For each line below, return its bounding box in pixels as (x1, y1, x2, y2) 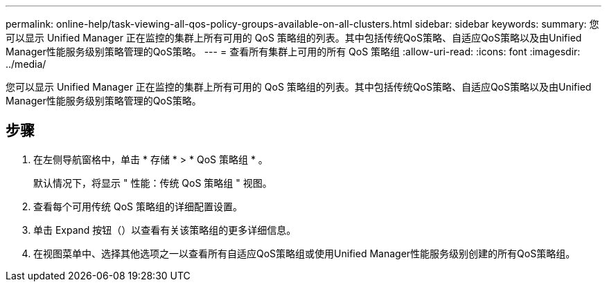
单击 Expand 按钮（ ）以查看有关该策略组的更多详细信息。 (33, 223, 297, 236)
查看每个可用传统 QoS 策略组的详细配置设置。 (33, 200, 243, 212)
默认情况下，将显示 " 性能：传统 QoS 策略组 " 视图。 (33, 176, 272, 189)
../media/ (6, 58, 46, 70)
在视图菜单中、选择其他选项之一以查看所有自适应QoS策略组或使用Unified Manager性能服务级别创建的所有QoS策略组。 (33, 247, 576, 259)
